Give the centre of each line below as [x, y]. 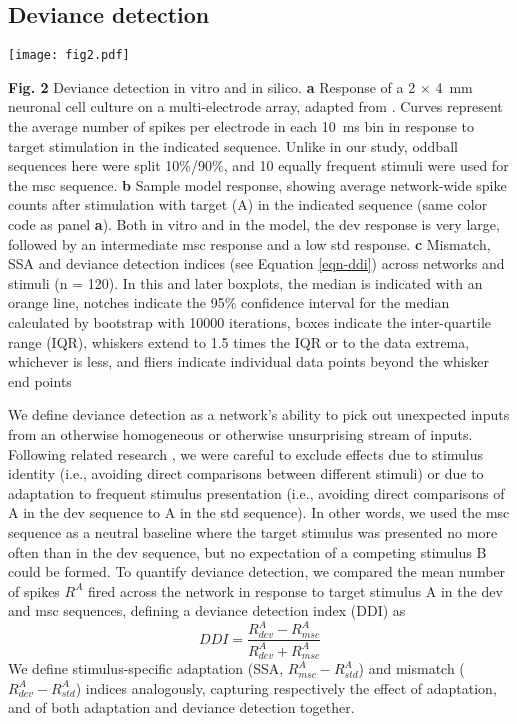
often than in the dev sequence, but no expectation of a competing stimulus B [247, 551]
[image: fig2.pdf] [69, 55]
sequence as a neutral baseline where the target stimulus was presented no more [253, 531]
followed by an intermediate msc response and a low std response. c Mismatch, [249, 243]
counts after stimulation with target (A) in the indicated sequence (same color [248, 204]
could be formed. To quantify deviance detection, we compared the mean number [257, 571]
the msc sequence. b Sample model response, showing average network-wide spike [257, 184]
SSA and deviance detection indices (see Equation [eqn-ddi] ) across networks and [256, 263]
